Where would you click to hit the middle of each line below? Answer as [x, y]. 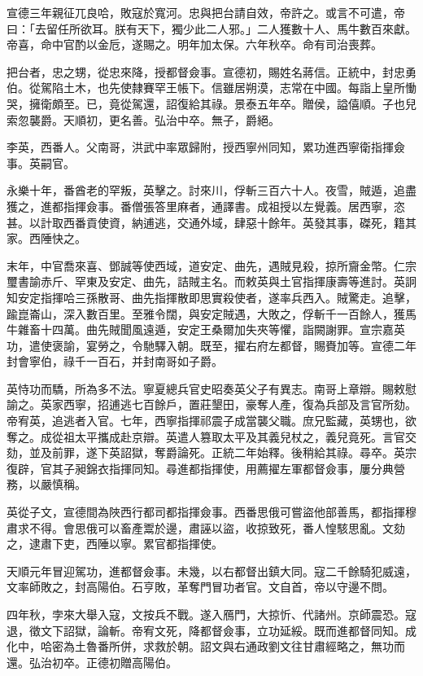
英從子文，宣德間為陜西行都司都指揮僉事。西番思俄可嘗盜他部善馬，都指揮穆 [211, 512]
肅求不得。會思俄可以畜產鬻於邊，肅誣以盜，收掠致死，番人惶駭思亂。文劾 [206, 527]
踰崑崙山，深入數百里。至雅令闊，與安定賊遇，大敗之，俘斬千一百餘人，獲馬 [211, 313]
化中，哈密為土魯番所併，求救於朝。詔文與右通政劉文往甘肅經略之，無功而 [206, 646]
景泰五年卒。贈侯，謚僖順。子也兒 [325, 103]
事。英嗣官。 [41, 162]
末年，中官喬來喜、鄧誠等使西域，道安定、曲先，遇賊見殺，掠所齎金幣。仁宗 [211, 265]
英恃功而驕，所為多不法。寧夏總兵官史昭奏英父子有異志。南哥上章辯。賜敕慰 [211, 388]
